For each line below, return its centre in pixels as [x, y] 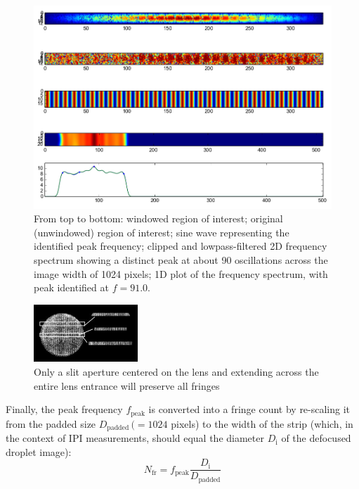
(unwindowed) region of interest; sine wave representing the [162, 232]
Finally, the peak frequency [64, 409]
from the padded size [51, 423]
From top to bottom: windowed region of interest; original [158, 218]
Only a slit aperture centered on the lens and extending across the [176, 372]
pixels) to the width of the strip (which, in [262, 423]
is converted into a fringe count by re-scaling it [249, 409]
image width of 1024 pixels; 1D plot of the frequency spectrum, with [181, 273]
